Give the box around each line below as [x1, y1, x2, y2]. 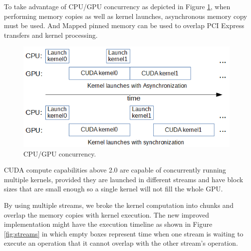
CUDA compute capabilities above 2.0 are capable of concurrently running [4, 165, 226, 175]
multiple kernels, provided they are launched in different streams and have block [4, 174, 243, 184]
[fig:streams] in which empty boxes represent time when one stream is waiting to [4, 228, 244, 238]
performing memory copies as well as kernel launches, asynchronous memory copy [4, 11, 247, 21]
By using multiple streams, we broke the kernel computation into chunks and [4, 200, 233, 210]
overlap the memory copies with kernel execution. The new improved [4, 209, 209, 220]
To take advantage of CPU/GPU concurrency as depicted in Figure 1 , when [4, 1, 231, 11]
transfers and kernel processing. [4, 30, 98, 40]
